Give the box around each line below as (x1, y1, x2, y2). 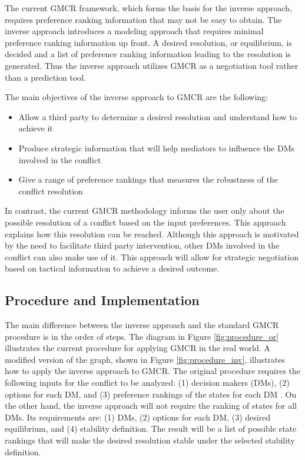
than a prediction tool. (5, 71, 87, 83)
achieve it (18, 122, 53, 134)
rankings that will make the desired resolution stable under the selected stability (5, 434, 295, 446)
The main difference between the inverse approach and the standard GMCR (5, 319, 279, 331)
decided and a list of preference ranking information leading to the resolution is (5, 48, 291, 60)
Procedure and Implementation (5, 291, 200, 309)
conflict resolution (18, 184, 83, 197)
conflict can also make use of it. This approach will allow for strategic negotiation (5, 250, 299, 263)
